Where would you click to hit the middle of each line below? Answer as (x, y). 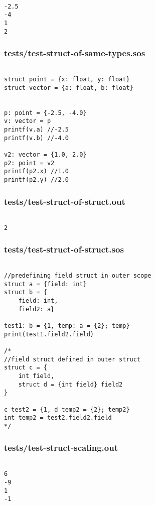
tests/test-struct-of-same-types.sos (75, 53)
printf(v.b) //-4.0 (36, 138)
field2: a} (36, 309)
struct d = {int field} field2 (70, 384)
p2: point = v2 (29, 163)
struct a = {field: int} (45, 284)
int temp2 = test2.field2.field (58, 418)
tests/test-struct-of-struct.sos (64, 249)
